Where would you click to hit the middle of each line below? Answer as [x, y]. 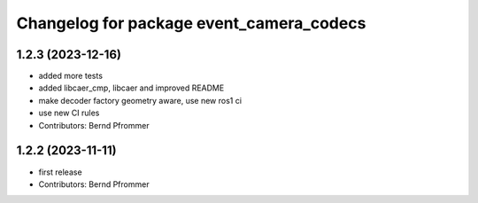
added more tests [71, 76]
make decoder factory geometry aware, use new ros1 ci [140, 100]
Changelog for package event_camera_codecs [191, 23]
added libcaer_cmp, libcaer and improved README [131, 88]
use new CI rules [69, 113]
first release [61, 172]
